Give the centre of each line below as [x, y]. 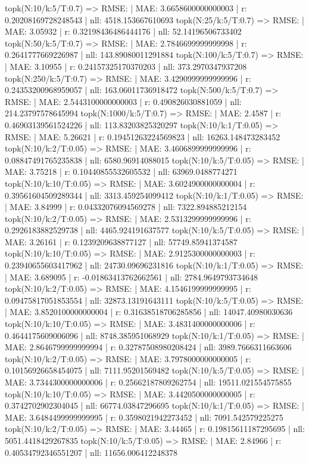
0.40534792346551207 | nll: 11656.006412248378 [91, 452]
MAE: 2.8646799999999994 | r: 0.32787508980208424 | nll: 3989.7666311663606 [148, 347]
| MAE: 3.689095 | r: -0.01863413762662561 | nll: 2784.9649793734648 [131, 277]
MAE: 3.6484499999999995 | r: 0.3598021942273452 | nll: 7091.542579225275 [144, 417]
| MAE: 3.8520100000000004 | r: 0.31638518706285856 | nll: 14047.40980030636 [149, 312]
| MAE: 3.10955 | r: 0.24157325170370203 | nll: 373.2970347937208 [126, 66]
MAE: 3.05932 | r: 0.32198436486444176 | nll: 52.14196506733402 [123, 31]
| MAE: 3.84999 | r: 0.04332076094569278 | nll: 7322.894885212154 [126, 207]
